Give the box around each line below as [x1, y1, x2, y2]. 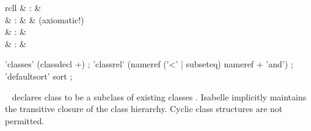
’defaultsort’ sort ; [5, 69, 73, 82]
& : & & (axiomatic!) [5, 13, 84, 26]
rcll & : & [5, 1, 42, 13]
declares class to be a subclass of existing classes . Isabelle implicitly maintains [12, 90, 307, 103]
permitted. [5, 114, 45, 127]
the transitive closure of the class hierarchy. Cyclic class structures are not [5, 102, 283, 115]
